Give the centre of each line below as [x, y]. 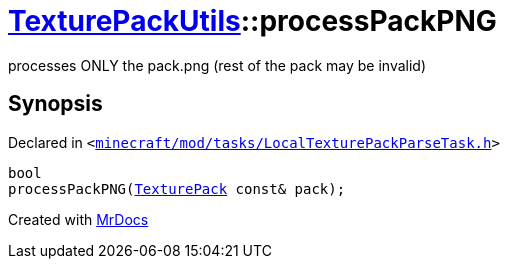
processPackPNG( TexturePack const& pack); [177, 188]
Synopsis [55, 104]
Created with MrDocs [78, 219]
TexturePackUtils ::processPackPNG [252, 21]
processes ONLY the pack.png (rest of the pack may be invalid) [217, 65]
